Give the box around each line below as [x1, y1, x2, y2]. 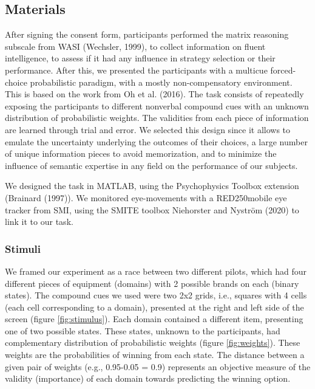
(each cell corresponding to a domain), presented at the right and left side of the [5, 300, 304, 313]
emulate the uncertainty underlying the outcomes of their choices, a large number [5, 135, 308, 148]
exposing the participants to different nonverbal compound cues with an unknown [5, 99, 309, 112]
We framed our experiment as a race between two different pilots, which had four [5, 264, 307, 277]
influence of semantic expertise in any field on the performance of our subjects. [5, 159, 298, 171]
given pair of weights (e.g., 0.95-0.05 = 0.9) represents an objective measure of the [5, 360, 311, 373]
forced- [270, 63, 296, 76]
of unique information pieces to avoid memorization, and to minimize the [5, 147, 277, 160]
